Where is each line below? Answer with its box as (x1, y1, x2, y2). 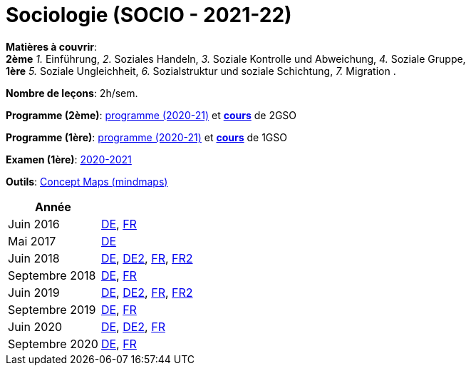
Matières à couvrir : (6, 40, 97, 53)
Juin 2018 (8, 250, 60, 265)
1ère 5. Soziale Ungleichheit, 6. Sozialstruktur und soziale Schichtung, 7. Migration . (6, 64, 396, 77)
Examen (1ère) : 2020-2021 (6, 153, 132, 166)
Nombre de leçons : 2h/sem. (6, 86, 138, 99)
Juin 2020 (8, 319, 63, 334)
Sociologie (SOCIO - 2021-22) (6, 3, 292, 27)
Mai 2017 (8, 233, 56, 248)
